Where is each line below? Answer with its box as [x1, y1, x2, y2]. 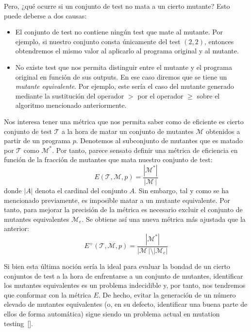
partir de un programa [4, 135, 71, 146]
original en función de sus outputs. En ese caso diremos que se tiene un [15, 71, 227, 82]
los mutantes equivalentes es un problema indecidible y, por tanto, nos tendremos [4, 280, 246, 290]
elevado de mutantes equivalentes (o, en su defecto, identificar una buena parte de [4, 299, 248, 309]
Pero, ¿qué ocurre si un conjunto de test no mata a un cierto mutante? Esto [4, 1, 230, 11]
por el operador [137, 90, 184, 100]
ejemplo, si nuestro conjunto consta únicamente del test [15, 36, 181, 46]
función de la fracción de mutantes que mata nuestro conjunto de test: [4, 154, 213, 165]
